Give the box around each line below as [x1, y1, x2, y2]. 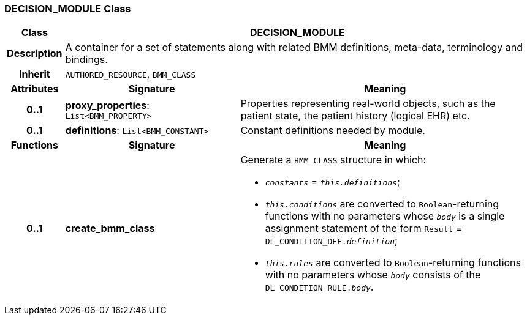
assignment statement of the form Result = [265, 222, 463, 235]
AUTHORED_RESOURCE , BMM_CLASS [65, 68, 196, 81]
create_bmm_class [65, 222, 155, 235]
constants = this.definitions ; [265, 176, 400, 188]
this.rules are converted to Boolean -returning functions [265, 256, 521, 269]
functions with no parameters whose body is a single [265, 210, 505, 223]
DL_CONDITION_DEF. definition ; [265, 234, 398, 247]
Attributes [10, 83, 59, 95]
